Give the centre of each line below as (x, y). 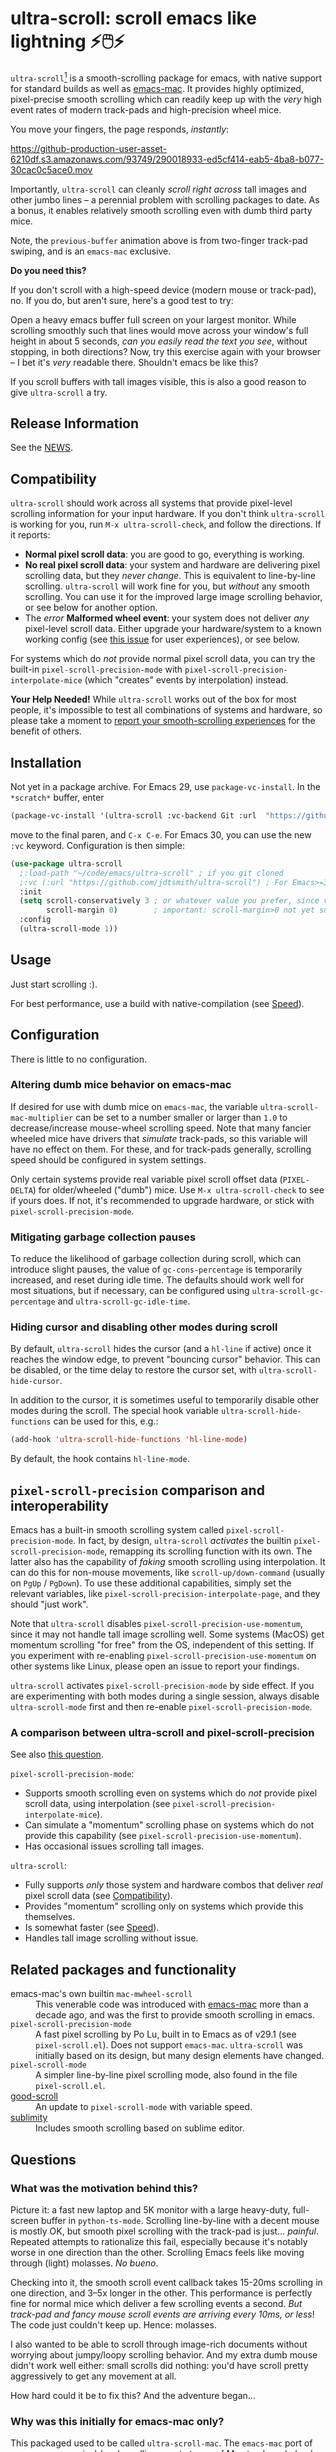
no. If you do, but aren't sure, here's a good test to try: (122, 300)
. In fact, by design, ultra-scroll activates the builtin (182, 1541)
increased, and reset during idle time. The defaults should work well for (157, 1280)
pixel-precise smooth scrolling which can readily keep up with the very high (166, 99)
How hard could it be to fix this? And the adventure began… (133, 2395)
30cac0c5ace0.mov (51, 169)
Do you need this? (48, 270)
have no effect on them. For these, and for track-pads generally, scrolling (161, 1149)
